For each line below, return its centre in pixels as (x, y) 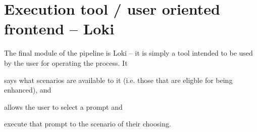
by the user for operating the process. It (66, 62)
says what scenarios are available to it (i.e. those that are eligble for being (118, 80)
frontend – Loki (59, 29)
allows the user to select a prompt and (63, 106)
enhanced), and (28, 90)
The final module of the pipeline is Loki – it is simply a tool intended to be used (128, 53)
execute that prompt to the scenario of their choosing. (88, 124)
